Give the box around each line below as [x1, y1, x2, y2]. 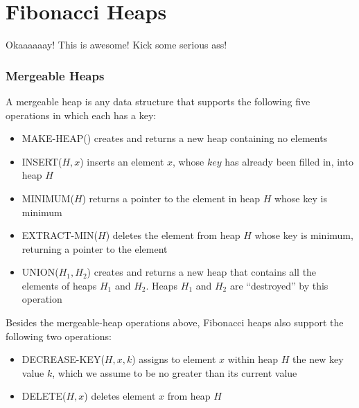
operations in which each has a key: [6, 107, 157, 122]
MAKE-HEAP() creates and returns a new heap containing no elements [21, 131, 328, 145]
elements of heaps [21, 278, 97, 292]
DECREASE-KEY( [21, 352, 105, 366]
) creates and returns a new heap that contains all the [87, 265, 317, 279]
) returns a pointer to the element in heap [82, 190, 260, 205]
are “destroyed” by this [229, 278, 329, 292]
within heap [227, 352, 279, 366]
